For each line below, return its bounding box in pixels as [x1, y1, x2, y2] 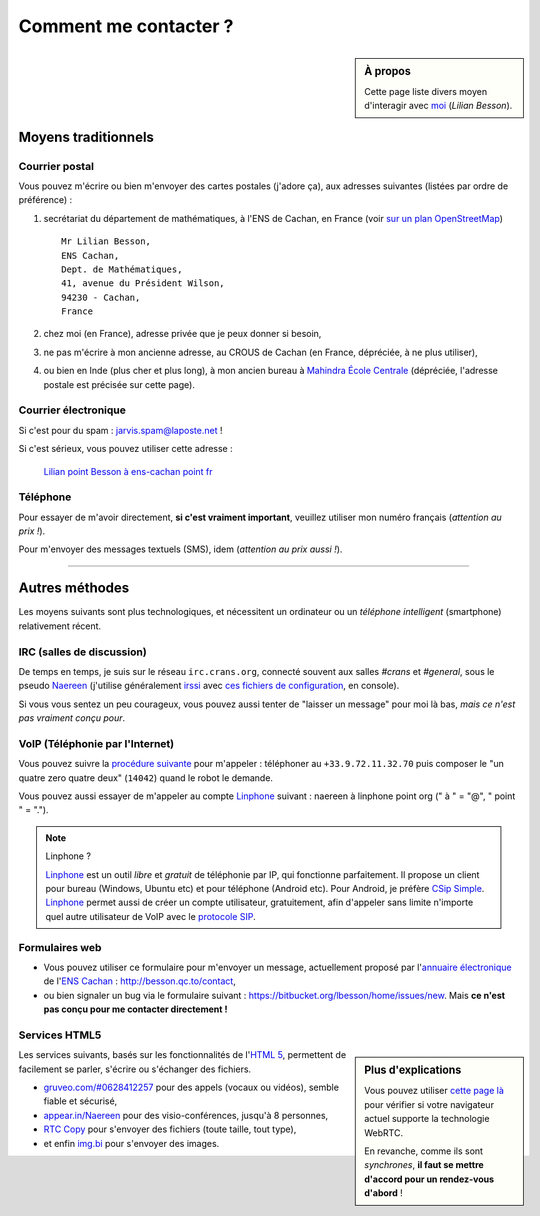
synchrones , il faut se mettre [364, 1159, 484, 1171]
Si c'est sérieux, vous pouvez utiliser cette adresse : [18, 443, 234, 455]
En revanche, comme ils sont [364, 1145, 484, 1157]
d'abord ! [364, 1187, 404, 1199]
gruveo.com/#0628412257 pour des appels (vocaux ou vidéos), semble [43, 1081, 340, 1093]
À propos [364, 64, 412, 78]
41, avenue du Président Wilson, [61, 278, 225, 289]
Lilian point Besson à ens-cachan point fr [43, 465, 214, 477]
